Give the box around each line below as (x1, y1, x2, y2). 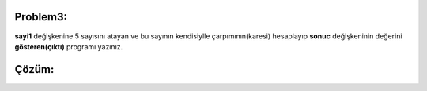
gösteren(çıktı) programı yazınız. (14, 42, 123, 51)
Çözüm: (14, 63, 55, 76)
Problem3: (14, 10, 67, 24)
